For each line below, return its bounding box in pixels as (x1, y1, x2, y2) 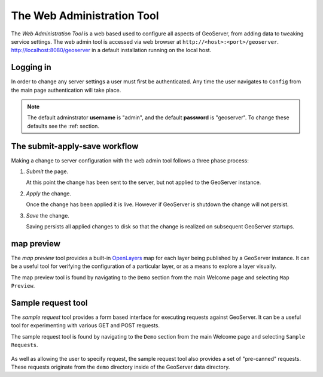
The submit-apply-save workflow (11, 141, 139, 151)
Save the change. (26, 212, 70, 219)
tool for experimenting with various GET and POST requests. (11, 322, 160, 329)
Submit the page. (26, 168, 69, 175)
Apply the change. (26, 189, 72, 197)
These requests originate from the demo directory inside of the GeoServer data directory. (11, 363, 230, 370)
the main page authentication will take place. (11, 86, 121, 94)
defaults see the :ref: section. (27, 122, 100, 129)
